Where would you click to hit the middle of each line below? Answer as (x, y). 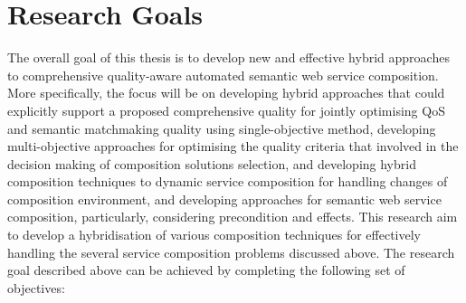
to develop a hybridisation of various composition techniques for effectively (214, 235)
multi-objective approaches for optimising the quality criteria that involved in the (233, 146)
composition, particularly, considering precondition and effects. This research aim (233, 217)
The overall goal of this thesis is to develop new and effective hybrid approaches (228, 57)
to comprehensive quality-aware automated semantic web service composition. (223, 75)
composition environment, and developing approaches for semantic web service (224, 199)
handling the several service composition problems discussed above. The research (231, 252)
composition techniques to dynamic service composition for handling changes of (228, 181)
